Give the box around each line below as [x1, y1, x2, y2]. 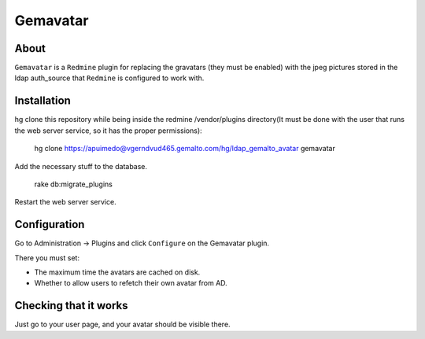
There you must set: [14, 252, 80, 263]
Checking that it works [14, 299, 128, 312]
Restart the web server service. [14, 197, 117, 207]
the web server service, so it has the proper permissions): [14, 126, 202, 135]
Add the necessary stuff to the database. [14, 161, 148, 171]
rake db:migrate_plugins [34, 179, 113, 189]
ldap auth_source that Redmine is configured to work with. [14, 73, 205, 83]
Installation [14, 94, 71, 108]
